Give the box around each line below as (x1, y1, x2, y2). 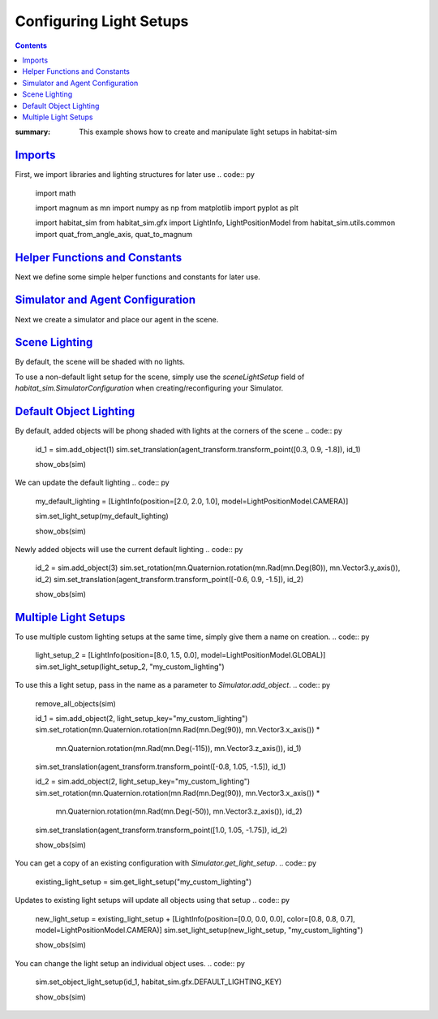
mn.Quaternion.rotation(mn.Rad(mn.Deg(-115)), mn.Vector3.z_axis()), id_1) (55, 743, 302, 753)
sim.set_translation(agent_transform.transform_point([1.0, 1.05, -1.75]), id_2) (35, 825, 288, 835)
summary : (15, 127, 51, 137)
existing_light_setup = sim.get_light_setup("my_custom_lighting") (35, 877, 252, 887)
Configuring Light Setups (15, 12, 189, 30)
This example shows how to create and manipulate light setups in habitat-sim (79, 127, 337, 137)
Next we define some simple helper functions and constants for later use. (15, 272, 261, 282)
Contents (15, 41, 48, 50)
